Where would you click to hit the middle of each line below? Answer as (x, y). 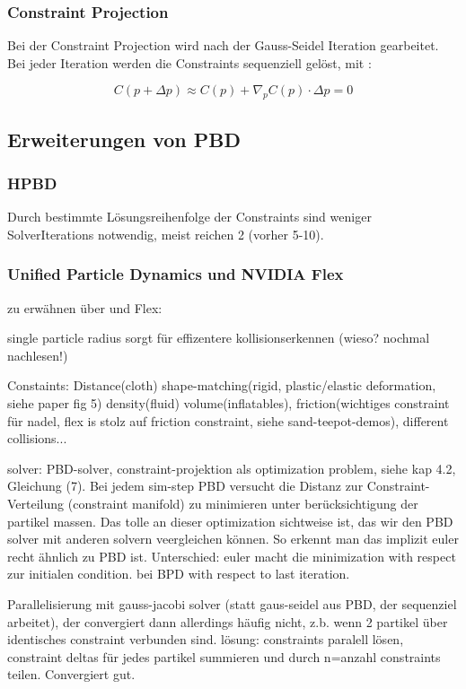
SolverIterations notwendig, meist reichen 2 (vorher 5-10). (166, 234)
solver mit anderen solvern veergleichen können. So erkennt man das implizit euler (233, 539)
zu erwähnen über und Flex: (85, 307)
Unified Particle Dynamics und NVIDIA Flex (176, 274)
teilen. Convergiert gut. (71, 674)
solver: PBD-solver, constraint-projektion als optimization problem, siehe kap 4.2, (232, 468)
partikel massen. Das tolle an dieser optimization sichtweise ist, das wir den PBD (230, 521)
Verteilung (36, 503)
